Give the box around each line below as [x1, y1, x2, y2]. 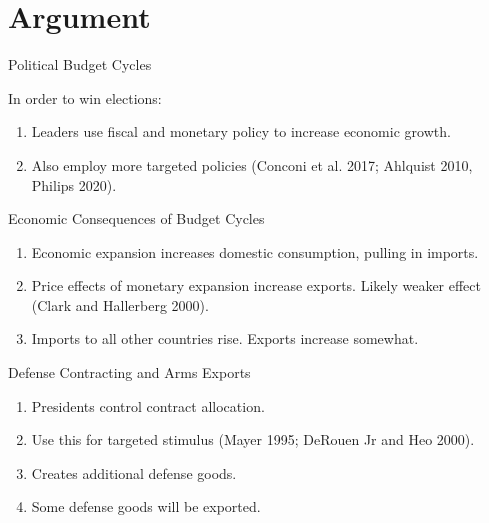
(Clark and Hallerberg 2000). [31, 294, 209, 315]
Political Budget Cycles [8, 54, 152, 75]
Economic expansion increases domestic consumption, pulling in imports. [31, 241, 479, 262]
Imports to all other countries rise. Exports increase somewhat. [31, 328, 419, 349]
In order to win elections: [8, 87, 162, 108]
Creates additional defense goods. [31, 462, 237, 483]
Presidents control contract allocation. [31, 395, 265, 416]
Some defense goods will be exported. [31, 496, 261, 517]
